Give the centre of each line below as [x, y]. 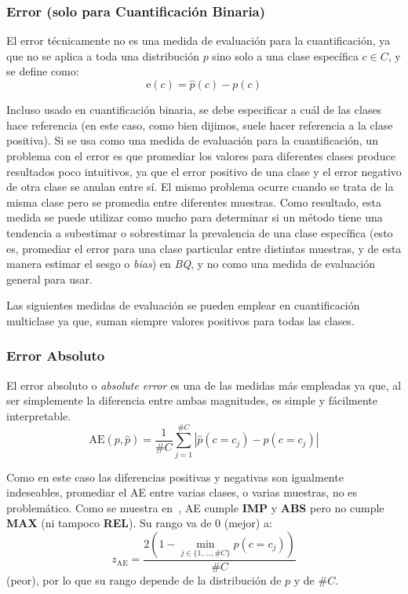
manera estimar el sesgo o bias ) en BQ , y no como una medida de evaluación [191, 264]
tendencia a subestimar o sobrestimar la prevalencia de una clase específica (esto [200, 232]
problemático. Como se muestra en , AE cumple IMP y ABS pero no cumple [195, 507]
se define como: [43, 71]
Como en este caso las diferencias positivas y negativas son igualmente [175, 477]
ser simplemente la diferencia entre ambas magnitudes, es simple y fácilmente [192, 400]
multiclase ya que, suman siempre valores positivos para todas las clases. [180, 320]
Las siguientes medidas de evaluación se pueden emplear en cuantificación [183, 305]
